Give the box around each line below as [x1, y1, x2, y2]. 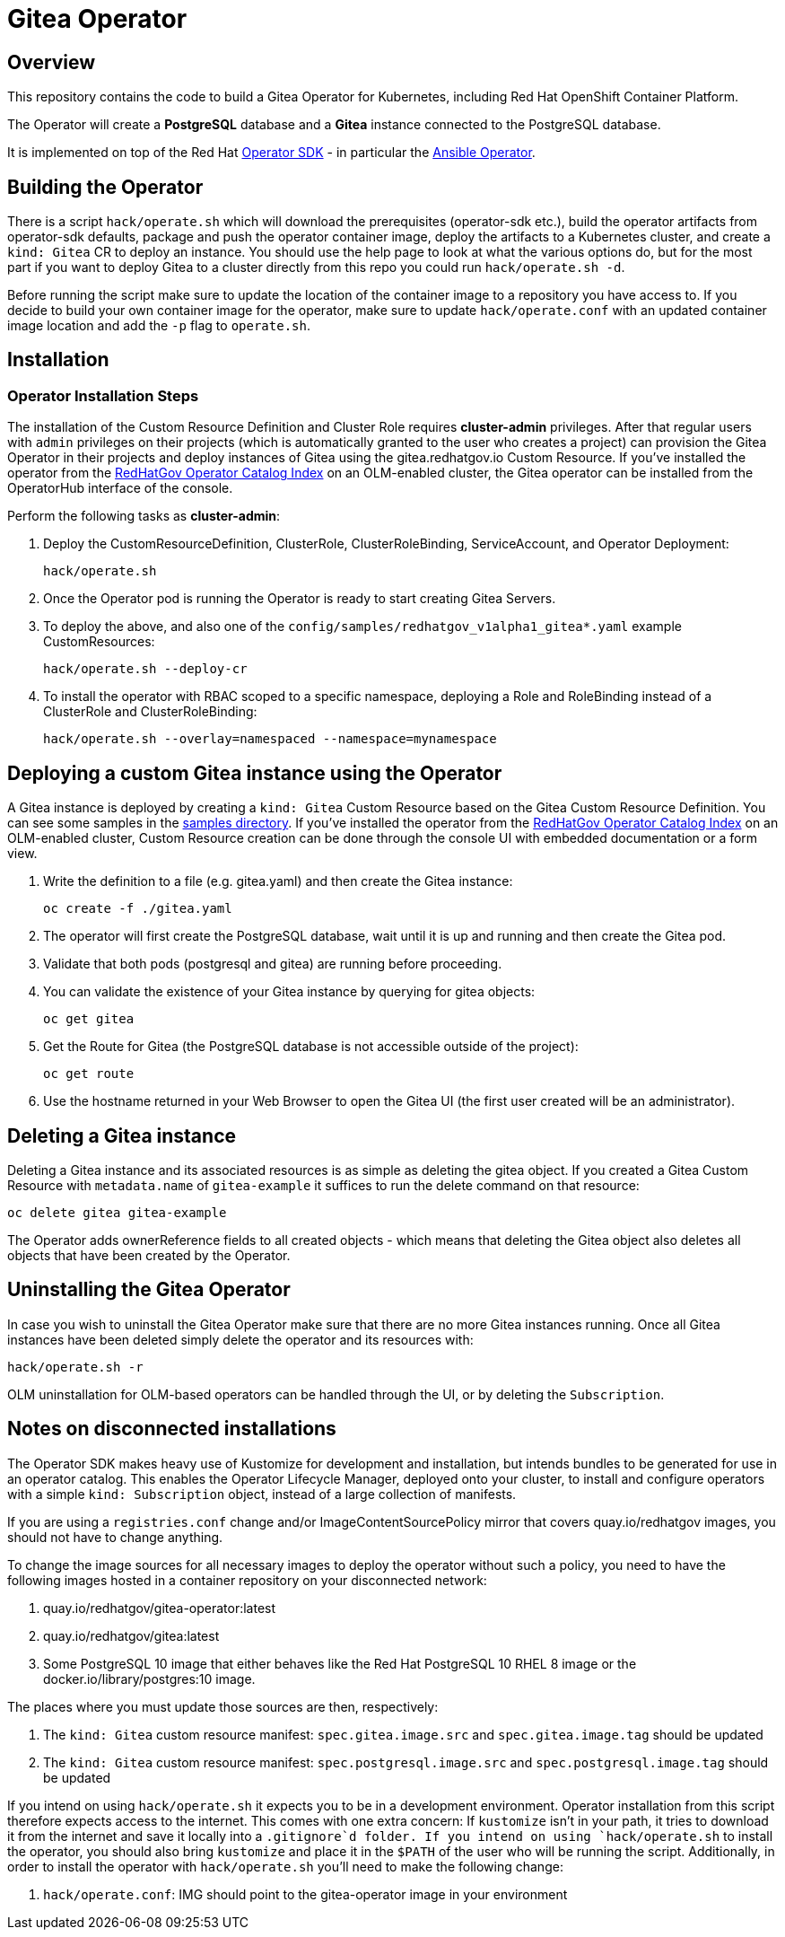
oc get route [43, 1066, 135, 1082]
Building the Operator [7, 175, 204, 198]
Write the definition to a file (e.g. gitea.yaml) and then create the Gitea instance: [43, 873, 513, 890]
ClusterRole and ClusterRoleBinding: [43, 704, 257, 720]
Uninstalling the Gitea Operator [7, 1278, 291, 1302]
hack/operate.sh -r [7, 1359, 144, 1374]
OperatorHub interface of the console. [7, 480, 233, 496]
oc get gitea [43, 1012, 135, 1027]
